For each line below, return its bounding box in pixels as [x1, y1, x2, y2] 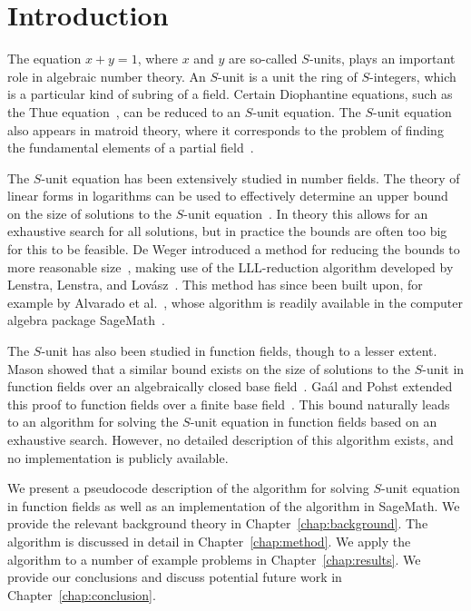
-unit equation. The [252, 102, 361, 121]
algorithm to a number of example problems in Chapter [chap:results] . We [7, 549, 421, 568]
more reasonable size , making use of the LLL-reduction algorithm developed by [7, 257, 454, 276]
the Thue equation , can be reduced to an [7, 102, 241, 121]
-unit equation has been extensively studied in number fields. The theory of [41, 168, 460, 187]
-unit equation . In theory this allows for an [183, 203, 428, 222]
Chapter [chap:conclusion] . [7, 585, 156, 604]
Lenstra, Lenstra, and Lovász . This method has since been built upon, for [7, 275, 423, 294]
